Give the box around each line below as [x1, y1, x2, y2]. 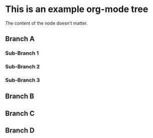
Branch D [5, 126, 35, 135]
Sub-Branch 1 [5, 50, 39, 57]
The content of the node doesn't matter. [5, 20, 88, 26]
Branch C [5, 109, 35, 117]
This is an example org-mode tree [5, 4, 148, 15]
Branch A [5, 35, 35, 43]
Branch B [5, 92, 34, 101]
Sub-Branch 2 [5, 63, 40, 70]
